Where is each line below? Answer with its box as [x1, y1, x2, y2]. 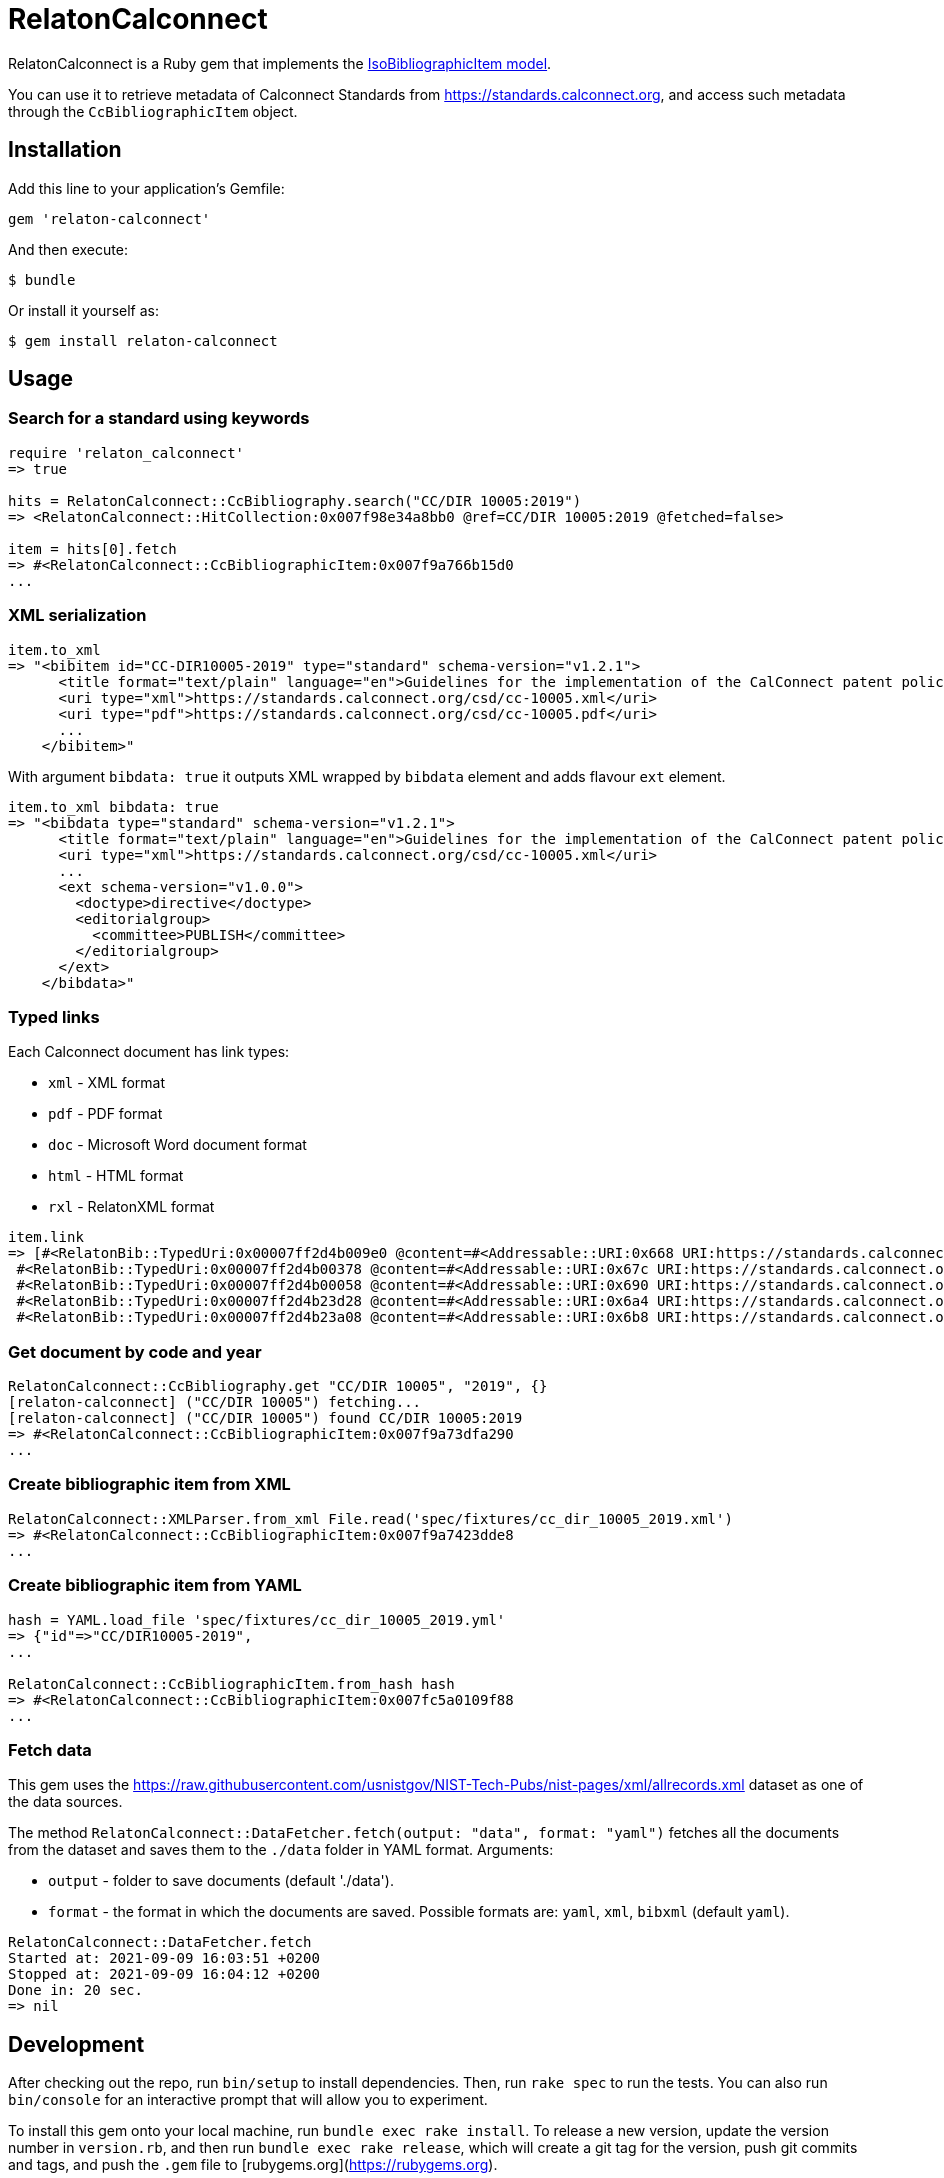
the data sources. [8, 1793, 123, 1811]
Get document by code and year [8, 1341, 262, 1362]
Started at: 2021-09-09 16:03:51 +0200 [8, 1950, 320, 1967]
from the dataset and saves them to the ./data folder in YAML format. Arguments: [8, 1841, 554, 1859]
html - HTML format [48, 1167, 184, 1185]
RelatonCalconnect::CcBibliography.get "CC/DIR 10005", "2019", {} [8, 1378, 548, 1395]
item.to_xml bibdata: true [8, 798, 219, 815]
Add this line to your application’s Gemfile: [8, 179, 285, 197]
